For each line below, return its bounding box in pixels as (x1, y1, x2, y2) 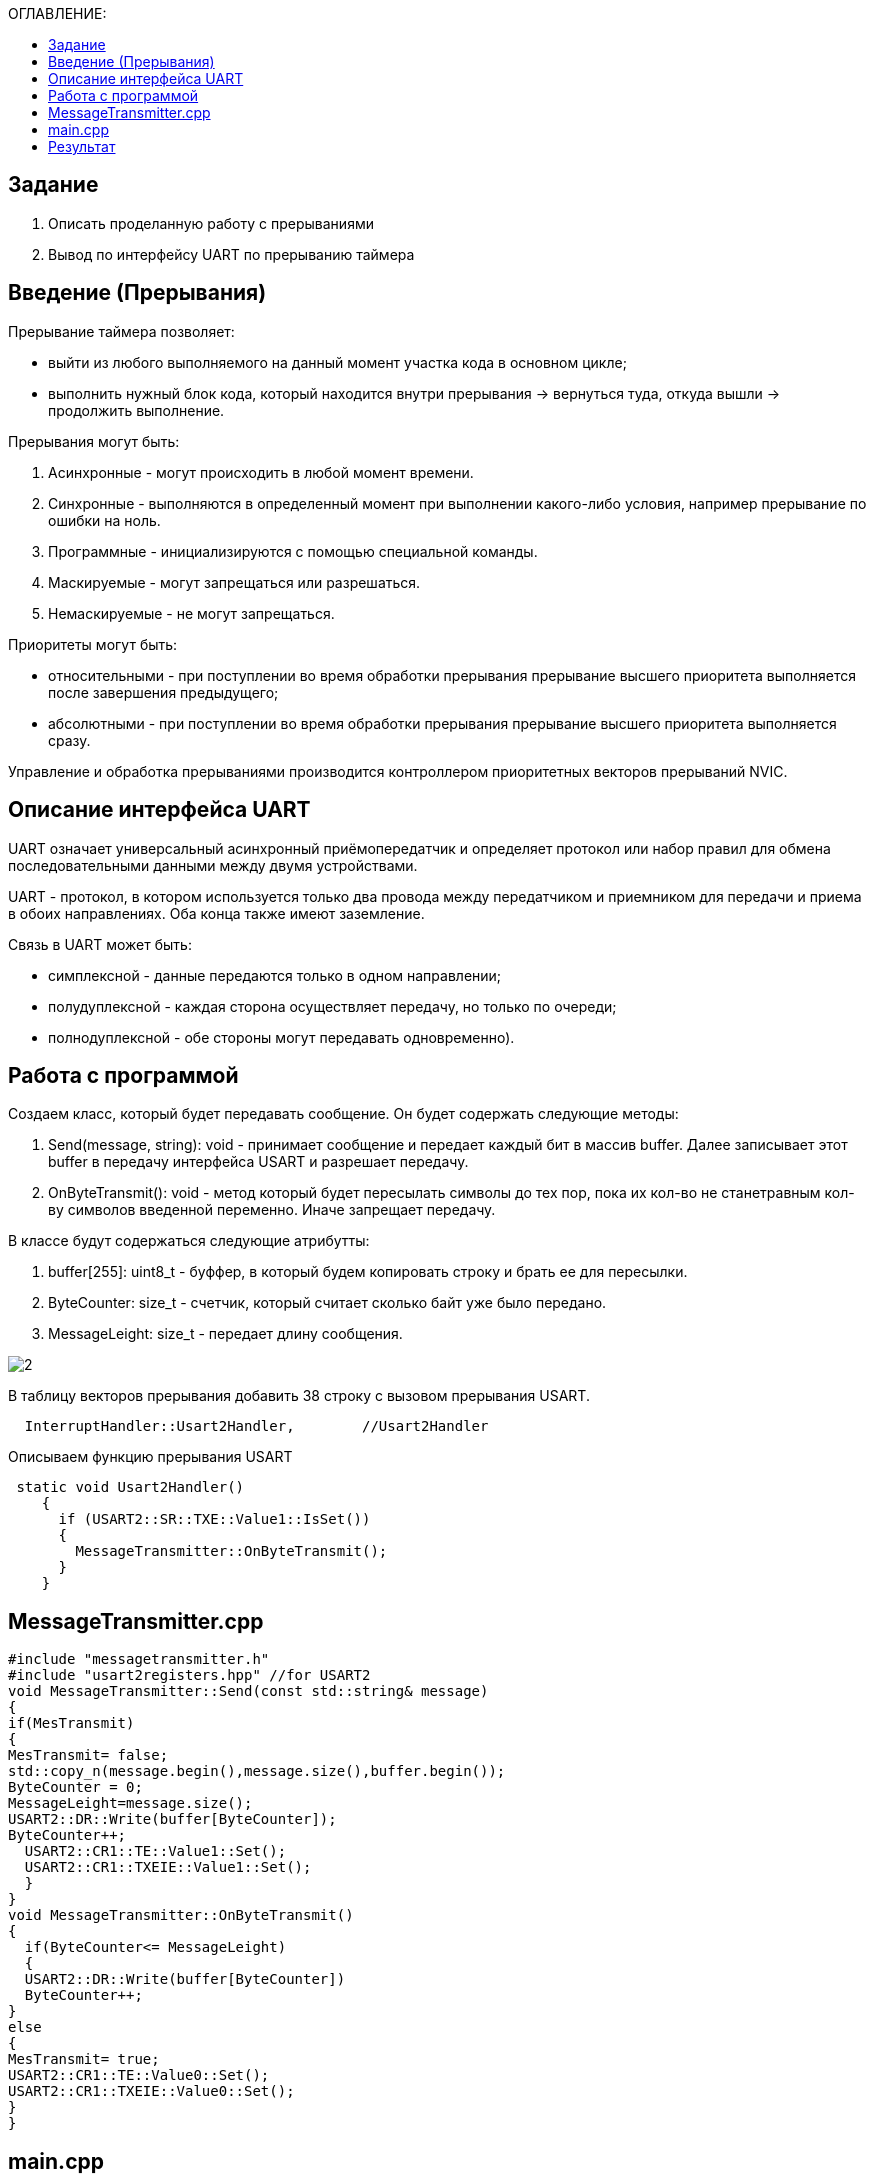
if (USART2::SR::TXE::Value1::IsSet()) (58, 1511, 371, 1528)
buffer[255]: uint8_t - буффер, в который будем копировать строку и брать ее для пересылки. (48, 1263, 688, 1281)
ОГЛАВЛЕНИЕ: (8, 5, 107, 22)
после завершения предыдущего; (48, 683, 279, 701)
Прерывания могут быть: (8, 432, 180, 450)
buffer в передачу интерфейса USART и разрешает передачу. (48, 1153, 469, 1171)
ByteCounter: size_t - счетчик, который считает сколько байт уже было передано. (48, 1294, 607, 1312)
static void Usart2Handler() (16, 1479, 245, 1496)
